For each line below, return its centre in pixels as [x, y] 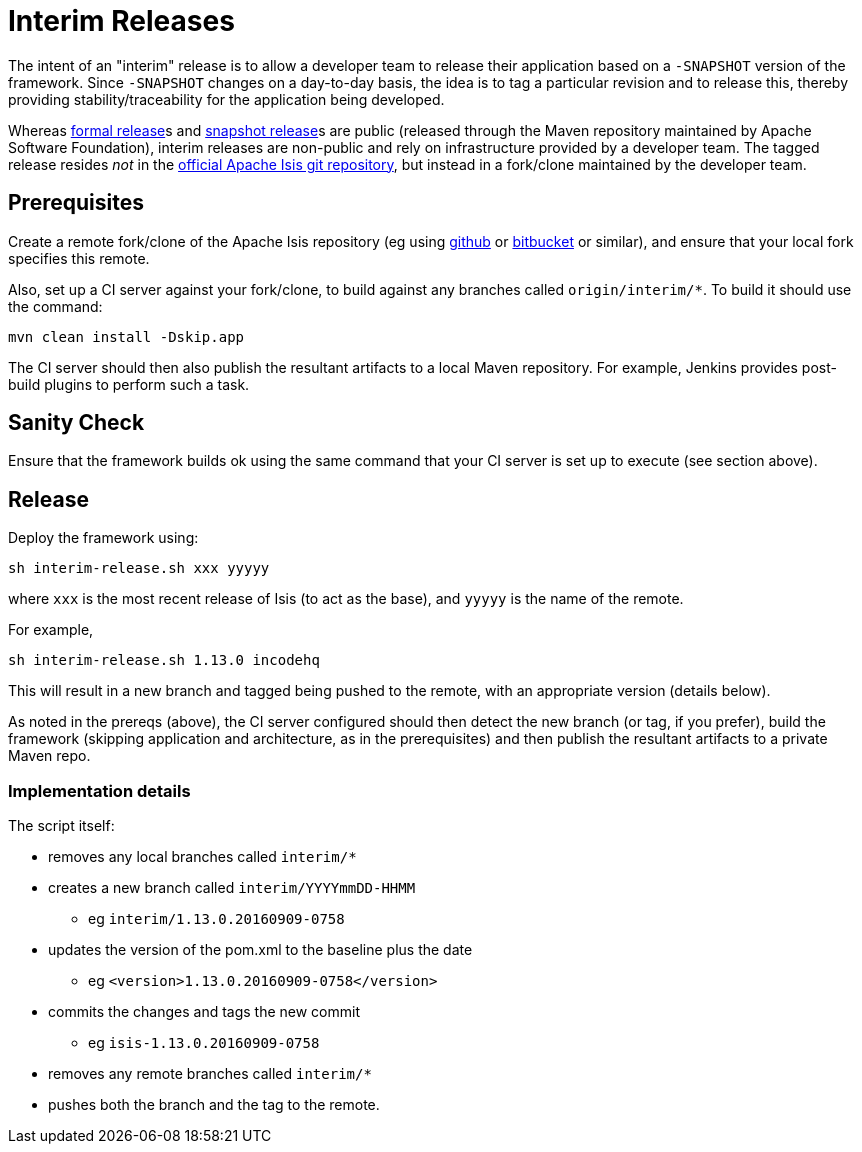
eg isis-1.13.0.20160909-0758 [204, 1043]
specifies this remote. [79, 258]
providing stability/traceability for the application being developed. [226, 99]
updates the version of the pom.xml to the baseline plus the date [260, 950]
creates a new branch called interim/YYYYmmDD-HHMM [232, 888]
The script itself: [61, 826]
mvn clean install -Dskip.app [126, 336]
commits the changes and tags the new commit [204, 1012]
